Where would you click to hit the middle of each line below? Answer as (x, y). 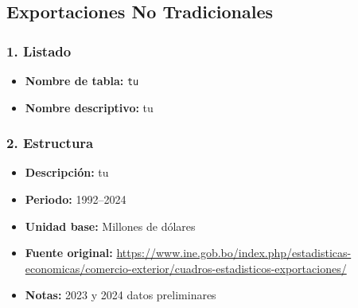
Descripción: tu (67, 172)
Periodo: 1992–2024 (76, 199)
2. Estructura (50, 143)
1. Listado (39, 51)
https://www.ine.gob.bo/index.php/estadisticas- (234, 253)
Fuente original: (69, 253)
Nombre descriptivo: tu (89, 107)
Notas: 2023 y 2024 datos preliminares (121, 295)
